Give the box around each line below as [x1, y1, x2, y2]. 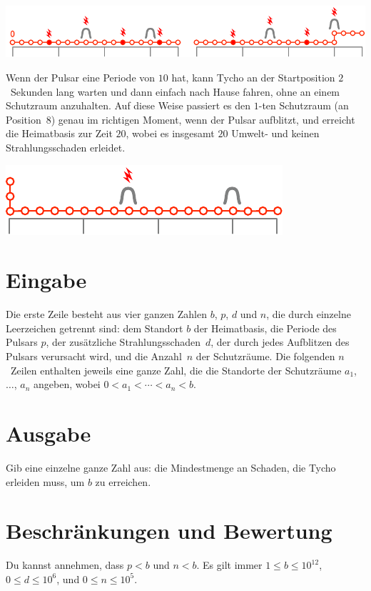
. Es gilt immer [196, 557, 263, 572]
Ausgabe [6, 418, 91, 447]
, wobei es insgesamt [126, 126, 215, 141]
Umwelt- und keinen [231, 126, 320, 141]
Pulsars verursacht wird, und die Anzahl [6, 349, 182, 363]
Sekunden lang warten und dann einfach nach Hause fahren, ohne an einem [10, 84, 340, 99]
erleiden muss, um [6, 474, 85, 489]
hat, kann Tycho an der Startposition [171, 69, 335, 84]
